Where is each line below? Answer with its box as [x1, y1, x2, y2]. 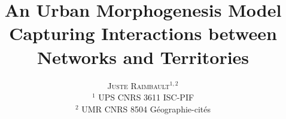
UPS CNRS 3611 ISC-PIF [98, 91, 194, 103]
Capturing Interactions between [9, 21, 277, 45]
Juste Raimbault [107, 79, 170, 91]
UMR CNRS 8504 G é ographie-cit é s [81, 102, 211, 115]
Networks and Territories [36, 44, 250, 69]
